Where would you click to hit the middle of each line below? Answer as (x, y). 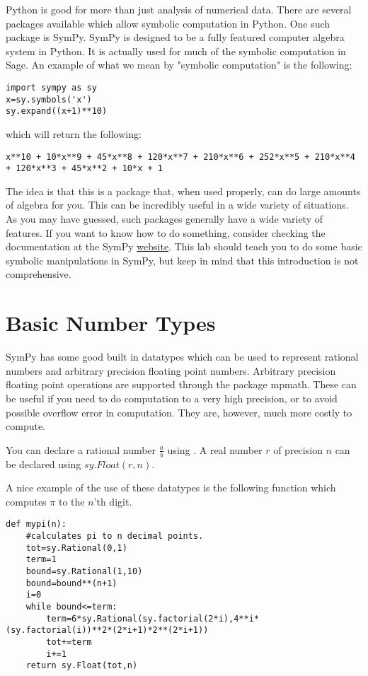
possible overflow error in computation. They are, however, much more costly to (179, 412)
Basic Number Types (111, 323)
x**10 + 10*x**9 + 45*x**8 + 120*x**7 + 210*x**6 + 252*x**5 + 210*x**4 (180, 157)
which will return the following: (74, 133)
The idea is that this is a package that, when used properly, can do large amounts (183, 191)
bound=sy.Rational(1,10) (84, 571)
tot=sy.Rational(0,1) (76, 548)
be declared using (44, 464)
